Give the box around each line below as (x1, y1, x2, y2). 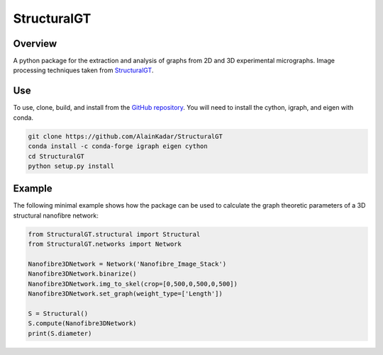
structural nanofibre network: (13, 211, 99, 220)
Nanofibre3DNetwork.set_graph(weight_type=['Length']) (28, 290, 223, 298)
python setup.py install (28, 162, 115, 170)
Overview (13, 38, 57, 50)
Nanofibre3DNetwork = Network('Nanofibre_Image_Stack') (28, 259, 227, 268)
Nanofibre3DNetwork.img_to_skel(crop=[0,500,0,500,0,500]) (28, 280, 238, 288)
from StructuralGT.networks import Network (28, 240, 182, 248)
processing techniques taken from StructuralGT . (13, 66, 154, 74)
